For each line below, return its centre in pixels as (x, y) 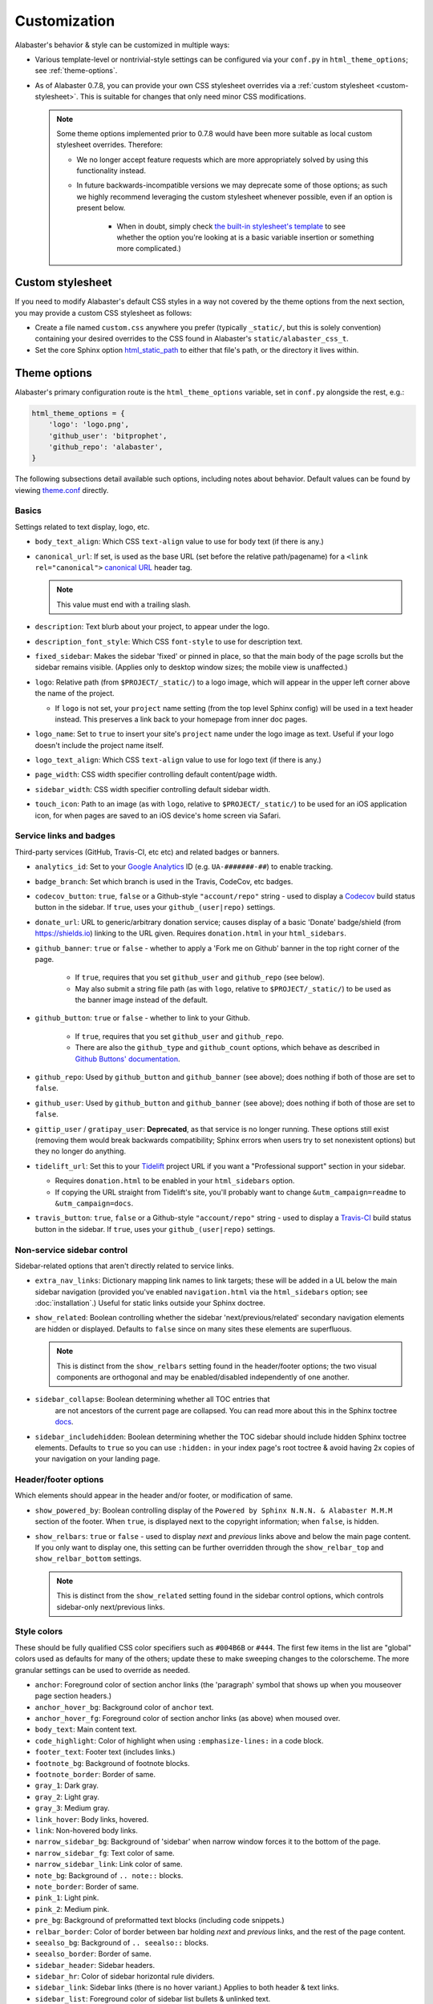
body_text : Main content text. (86, 1729)
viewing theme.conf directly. (62, 490)
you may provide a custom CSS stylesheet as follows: (103, 313)
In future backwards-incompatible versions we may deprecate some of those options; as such (232, 185)
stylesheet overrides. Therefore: (110, 145)
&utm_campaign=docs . (94, 1203)
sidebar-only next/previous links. (111, 1606)
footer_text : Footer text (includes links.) (105, 1752)
